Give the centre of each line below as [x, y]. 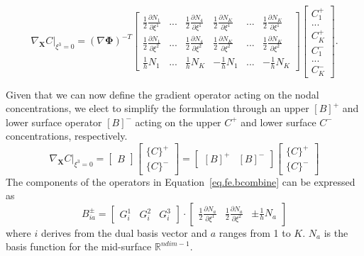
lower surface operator [54, 122]
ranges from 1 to [255, 232]
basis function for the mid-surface [79, 246]
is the [336, 232]
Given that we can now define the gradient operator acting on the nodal [162, 94]
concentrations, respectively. [67, 136]
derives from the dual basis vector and [124, 232]
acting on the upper [178, 122]
